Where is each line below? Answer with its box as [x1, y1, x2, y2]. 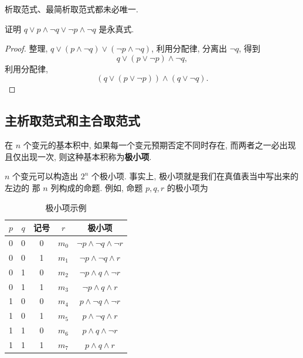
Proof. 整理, [5, 42, 48, 54]
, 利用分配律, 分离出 [151, 42, 227, 54]
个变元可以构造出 [12, 170, 79, 182]
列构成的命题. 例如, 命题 [50, 181, 143, 193]
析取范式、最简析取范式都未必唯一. [5, 3, 138, 15]
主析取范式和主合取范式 [5, 111, 140, 129]
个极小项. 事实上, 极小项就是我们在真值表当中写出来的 [91, 170, 299, 182]
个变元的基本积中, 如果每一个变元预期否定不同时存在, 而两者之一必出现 [23, 139, 296, 151]
